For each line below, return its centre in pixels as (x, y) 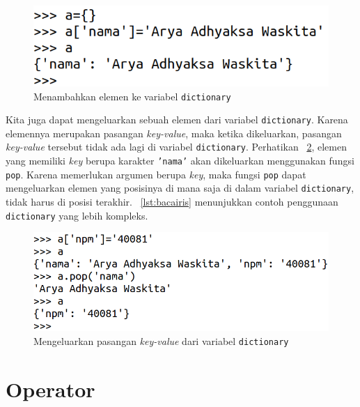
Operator (50, 389)
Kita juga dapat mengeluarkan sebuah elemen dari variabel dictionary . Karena (177, 120)
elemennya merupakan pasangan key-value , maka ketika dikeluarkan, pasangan (174, 133)
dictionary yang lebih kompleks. (77, 215)
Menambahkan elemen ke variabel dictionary (132, 96)
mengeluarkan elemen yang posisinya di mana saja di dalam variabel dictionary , (180, 188)
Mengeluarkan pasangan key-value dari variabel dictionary (161, 341)
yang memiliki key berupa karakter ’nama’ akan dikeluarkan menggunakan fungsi (180, 161)
